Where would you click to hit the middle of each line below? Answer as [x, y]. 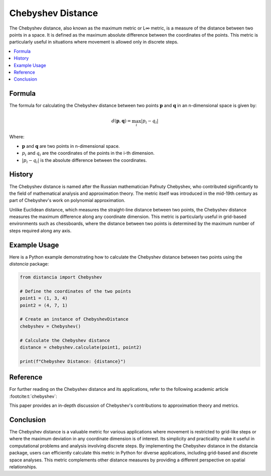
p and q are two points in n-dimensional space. [71, 146]
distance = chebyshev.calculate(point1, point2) [81, 347]
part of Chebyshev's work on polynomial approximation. [67, 200]
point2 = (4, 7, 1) [44, 305]
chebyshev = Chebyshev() [50, 326]
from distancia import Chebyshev [61, 277]
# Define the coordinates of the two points [76, 291]
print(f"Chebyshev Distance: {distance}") [73, 361]
